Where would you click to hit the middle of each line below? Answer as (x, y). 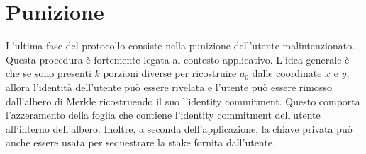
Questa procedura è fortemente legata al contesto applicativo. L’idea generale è (178, 59)
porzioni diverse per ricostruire (170, 73)
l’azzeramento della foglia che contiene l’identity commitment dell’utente (163, 115)
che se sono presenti (49, 73)
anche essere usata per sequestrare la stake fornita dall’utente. (140, 142)
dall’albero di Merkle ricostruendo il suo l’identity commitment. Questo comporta (183, 101)
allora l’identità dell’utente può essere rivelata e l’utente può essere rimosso (169, 87)
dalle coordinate (287, 73)
